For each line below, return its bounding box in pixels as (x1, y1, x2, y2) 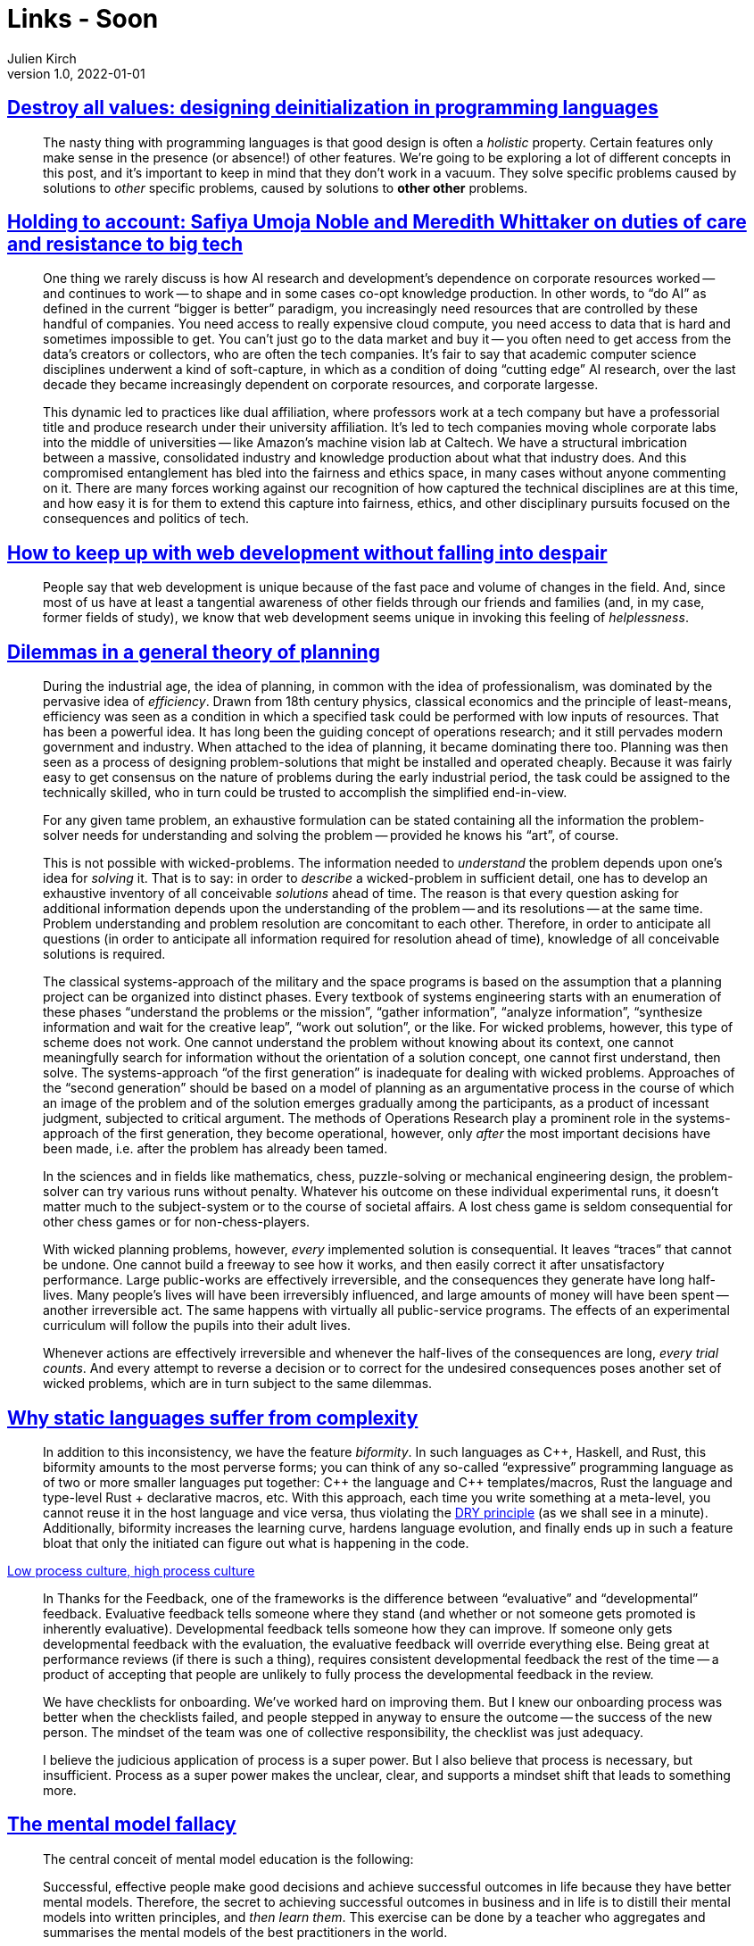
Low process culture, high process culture (7, 1562, 255, 1578)
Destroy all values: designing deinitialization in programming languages (7, 96, 659, 120)
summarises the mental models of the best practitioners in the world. (43, 1924, 448, 1940)
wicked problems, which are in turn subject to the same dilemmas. (43, 1376, 433, 1392)
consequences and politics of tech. (43, 511, 250, 527)
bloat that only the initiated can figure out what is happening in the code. (43, 1534, 469, 1551)
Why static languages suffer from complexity (7, 1406, 418, 1429)
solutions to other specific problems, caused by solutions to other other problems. (43, 179, 528, 195)
